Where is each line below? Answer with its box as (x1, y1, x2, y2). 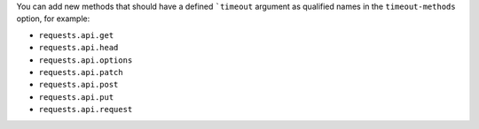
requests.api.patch (38, 67, 123, 77)
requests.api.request (38, 104, 133, 115)
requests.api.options (38, 55, 133, 65)
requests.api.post (38, 80, 119, 90)
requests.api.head (38, 42, 119, 53)
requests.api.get (38, 30, 114, 40)
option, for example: (16, 13, 90, 24)
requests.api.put (38, 92, 114, 102)
